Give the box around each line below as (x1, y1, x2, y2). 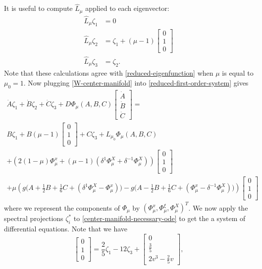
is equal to (222, 68, 254, 78)
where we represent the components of (4, 202, 120, 213)
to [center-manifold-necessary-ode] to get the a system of (73, 213, 246, 224)
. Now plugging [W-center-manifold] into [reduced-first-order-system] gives (23, 77, 249, 88)
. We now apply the (188, 202, 248, 213)
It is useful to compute (4, 3, 73, 13)
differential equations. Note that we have (4, 224, 127, 234)
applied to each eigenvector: (85, 3, 169, 13)
